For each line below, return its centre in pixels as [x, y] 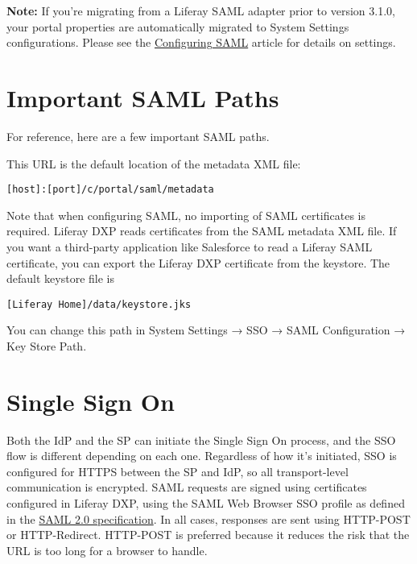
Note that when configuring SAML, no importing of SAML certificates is [186, 215]
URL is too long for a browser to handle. [107, 550]
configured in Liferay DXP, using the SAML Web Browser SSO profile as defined [206, 503]
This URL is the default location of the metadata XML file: [154, 163]
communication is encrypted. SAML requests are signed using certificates [187, 487]
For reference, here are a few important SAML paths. [138, 136]
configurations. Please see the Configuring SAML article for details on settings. [201, 42]
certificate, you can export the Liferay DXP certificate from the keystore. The [198, 262]
